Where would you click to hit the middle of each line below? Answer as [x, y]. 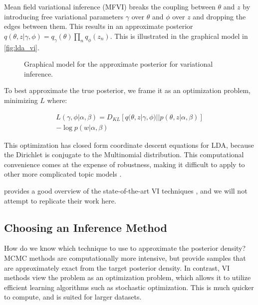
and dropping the [219, 16]
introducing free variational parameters [64, 16]
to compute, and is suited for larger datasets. [73, 297]
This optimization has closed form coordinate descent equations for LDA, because [129, 145]
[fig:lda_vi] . [22, 47]
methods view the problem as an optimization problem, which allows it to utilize [128, 277]
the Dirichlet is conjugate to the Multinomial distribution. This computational [124, 154]
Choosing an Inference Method [86, 227]
